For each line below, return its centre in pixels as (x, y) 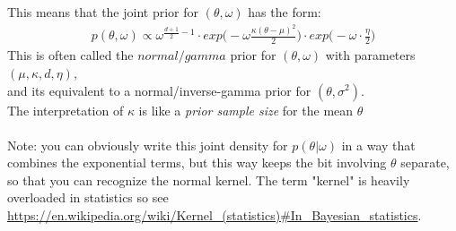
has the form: (285, 12)
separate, (425, 163)
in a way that (378, 145)
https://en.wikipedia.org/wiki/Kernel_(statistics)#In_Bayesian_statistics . (215, 215)
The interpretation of (66, 110)
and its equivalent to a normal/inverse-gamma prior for (159, 90)
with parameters (370, 55)
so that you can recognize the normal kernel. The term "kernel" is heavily (209, 180)
